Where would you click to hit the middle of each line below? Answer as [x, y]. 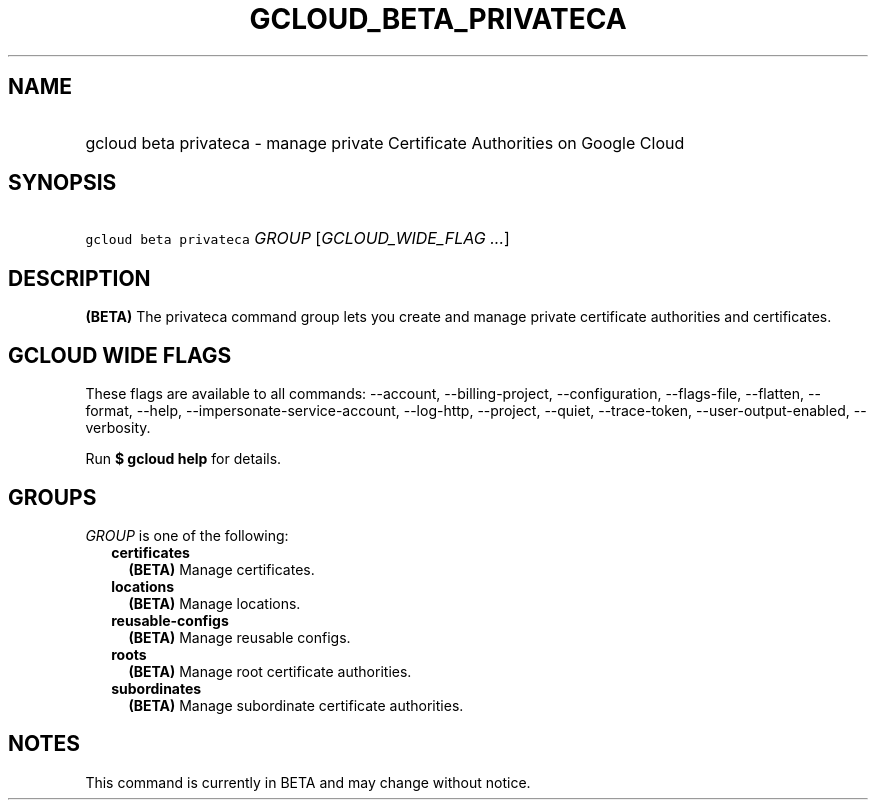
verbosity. [118, 428]
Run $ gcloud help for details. [183, 459]
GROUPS [52, 497]
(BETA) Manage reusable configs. [239, 637]
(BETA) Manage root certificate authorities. [270, 671]
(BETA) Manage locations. [214, 603]
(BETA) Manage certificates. [221, 569]
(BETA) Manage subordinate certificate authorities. [296, 705]
